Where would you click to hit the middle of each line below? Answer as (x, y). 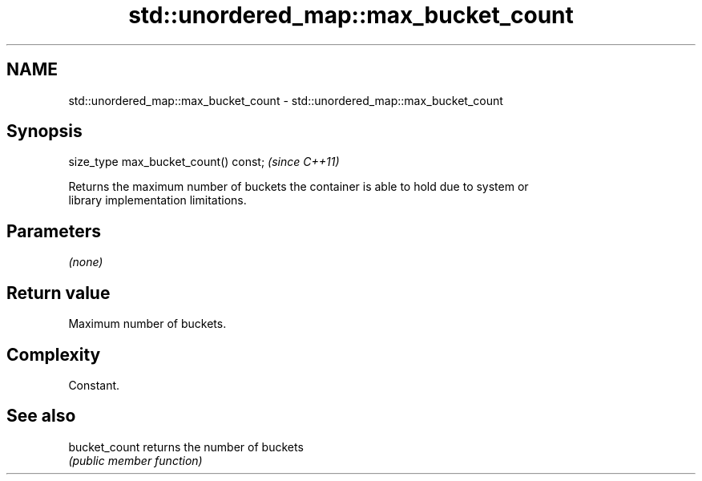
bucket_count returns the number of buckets (186, 447)
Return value (58, 293)
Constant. (94, 385)
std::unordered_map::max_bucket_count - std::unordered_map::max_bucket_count (286, 100)
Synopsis (44, 131)
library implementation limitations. (157, 200)
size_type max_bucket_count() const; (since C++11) (204, 162)
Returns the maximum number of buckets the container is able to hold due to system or (299, 187)
